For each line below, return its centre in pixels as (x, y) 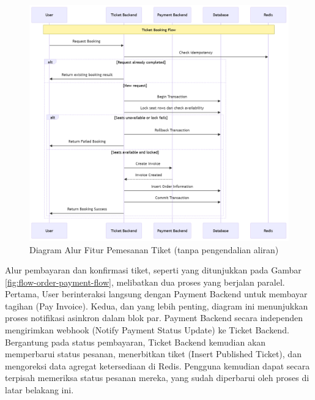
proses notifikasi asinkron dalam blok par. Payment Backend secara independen (154, 318)
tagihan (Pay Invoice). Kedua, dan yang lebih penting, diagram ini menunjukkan (157, 306)
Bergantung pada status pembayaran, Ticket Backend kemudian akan (135, 342)
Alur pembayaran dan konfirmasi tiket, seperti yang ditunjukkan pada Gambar (153, 270)
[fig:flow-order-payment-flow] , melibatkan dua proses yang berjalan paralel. (145, 282)
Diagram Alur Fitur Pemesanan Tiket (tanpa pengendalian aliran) (154, 249)
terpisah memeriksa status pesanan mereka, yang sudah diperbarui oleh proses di (157, 378)
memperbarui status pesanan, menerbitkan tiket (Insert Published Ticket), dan (153, 354)
